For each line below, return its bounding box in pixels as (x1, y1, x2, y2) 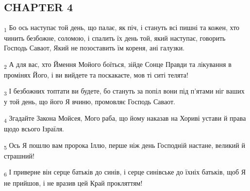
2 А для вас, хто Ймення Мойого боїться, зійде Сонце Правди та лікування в (4, 59, 232, 70)
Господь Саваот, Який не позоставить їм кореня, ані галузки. (4, 42, 185, 52)
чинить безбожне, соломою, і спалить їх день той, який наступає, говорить (4, 33, 226, 43)
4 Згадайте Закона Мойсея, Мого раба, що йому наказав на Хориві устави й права (4, 112, 246, 124)
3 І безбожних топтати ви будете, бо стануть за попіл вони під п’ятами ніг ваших (4, 86, 245, 97)
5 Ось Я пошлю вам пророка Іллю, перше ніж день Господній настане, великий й (4, 140, 245, 151)
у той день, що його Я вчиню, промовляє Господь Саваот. (4, 96, 175, 107)
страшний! (4, 150, 34, 160)
